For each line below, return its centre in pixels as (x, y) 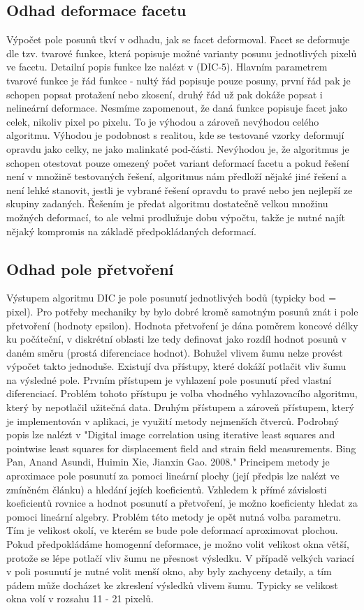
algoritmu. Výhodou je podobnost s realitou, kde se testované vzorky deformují (175, 135)
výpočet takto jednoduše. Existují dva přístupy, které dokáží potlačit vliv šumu (176, 366)
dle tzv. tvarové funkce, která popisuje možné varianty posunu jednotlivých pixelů (182, 53)
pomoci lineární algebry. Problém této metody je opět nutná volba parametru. (174, 516)
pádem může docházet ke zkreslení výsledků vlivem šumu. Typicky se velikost (172, 585)
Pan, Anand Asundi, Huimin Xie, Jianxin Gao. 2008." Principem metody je (168, 462)
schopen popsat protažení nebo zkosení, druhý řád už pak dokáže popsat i (165, 94)
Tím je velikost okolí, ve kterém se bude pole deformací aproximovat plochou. (172, 530)
